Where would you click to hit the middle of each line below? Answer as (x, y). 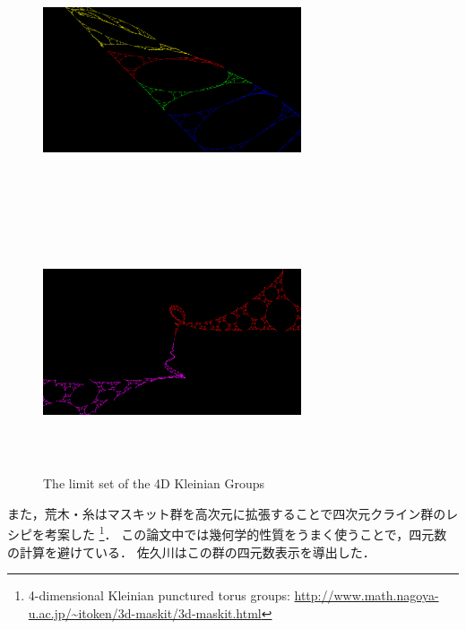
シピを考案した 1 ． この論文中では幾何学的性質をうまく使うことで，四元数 (227, 533)
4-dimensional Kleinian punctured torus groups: (159, 595)
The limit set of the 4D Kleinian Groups (154, 483)
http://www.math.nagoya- (367, 595)
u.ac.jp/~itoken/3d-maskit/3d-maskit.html (145, 612)
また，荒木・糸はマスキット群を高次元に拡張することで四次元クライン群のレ (233, 513)
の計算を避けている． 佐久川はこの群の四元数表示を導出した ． (191, 551)
